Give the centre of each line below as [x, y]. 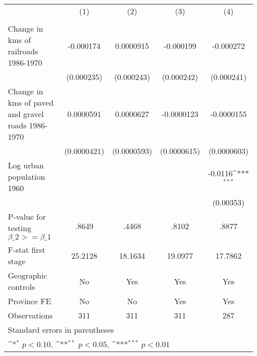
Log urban [26, 165]
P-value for [27, 217]
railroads [23, 51]
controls [21, 287]
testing [20, 228]
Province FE [30, 301]
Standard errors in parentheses [61, 330]
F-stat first [27, 250]
